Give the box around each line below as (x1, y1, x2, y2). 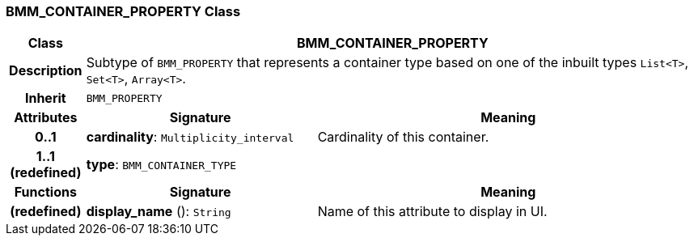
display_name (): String (86, 203, 231, 220)
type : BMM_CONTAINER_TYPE (86, 156, 237, 173)
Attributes (14, 109, 78, 126)
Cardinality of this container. (317, 129, 489, 146)
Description (9, 62, 83, 79)
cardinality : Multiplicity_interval (86, 129, 294, 146)
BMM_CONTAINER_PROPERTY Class (6, 3, 241, 19)
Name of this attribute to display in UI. (317, 203, 548, 220)
